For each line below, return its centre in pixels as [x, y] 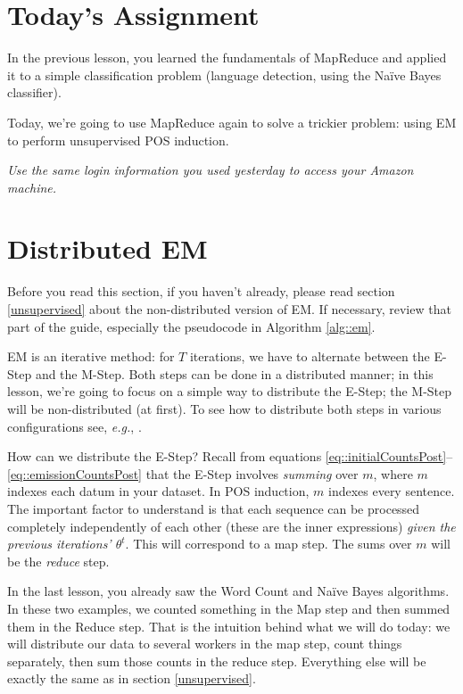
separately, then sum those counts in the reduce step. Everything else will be [217, 661]
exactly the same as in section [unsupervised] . [132, 678]
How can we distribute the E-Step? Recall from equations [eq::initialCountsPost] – [230, 456]
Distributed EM [107, 248]
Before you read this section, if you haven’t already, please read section [201, 291]
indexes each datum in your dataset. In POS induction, [158, 491]
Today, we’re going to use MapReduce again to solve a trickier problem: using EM [232, 122]
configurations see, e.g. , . [74, 426]
